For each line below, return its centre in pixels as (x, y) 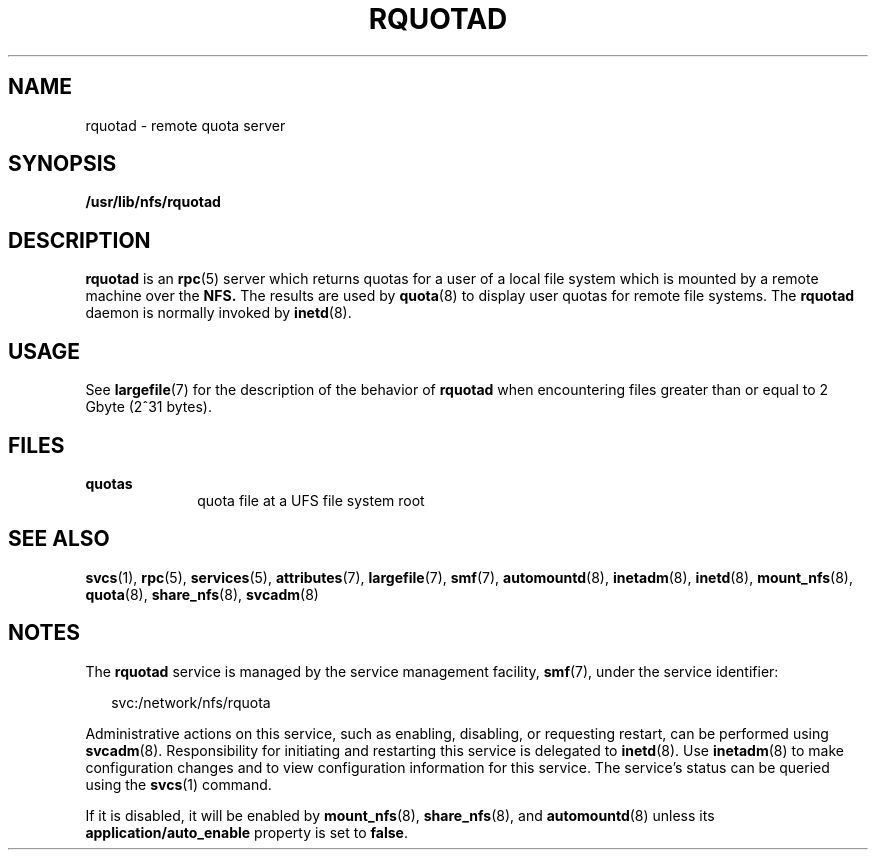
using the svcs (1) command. (178, 784)
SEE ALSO (59, 539)
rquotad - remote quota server (185, 125)
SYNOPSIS (62, 164)
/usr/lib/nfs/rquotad (153, 202)
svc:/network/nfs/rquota (191, 702)
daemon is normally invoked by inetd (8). (218, 313)
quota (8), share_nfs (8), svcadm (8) (202, 594)
